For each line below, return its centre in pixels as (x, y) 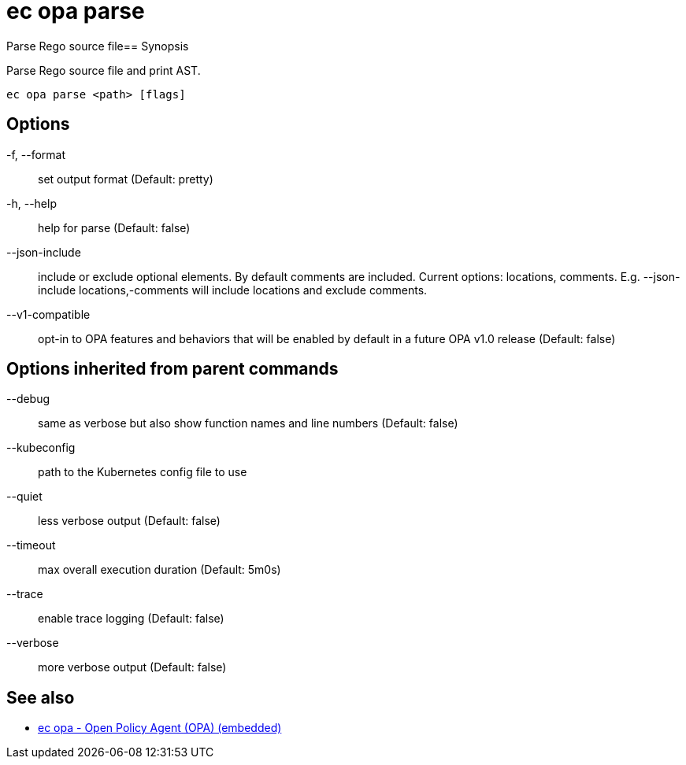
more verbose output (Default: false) (132, 667)
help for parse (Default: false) (114, 227)
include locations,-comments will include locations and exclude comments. (233, 290)
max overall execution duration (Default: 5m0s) (159, 570)
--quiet (24, 497)
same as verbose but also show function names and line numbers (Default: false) (248, 423)
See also (41, 697)
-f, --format (36, 154)
